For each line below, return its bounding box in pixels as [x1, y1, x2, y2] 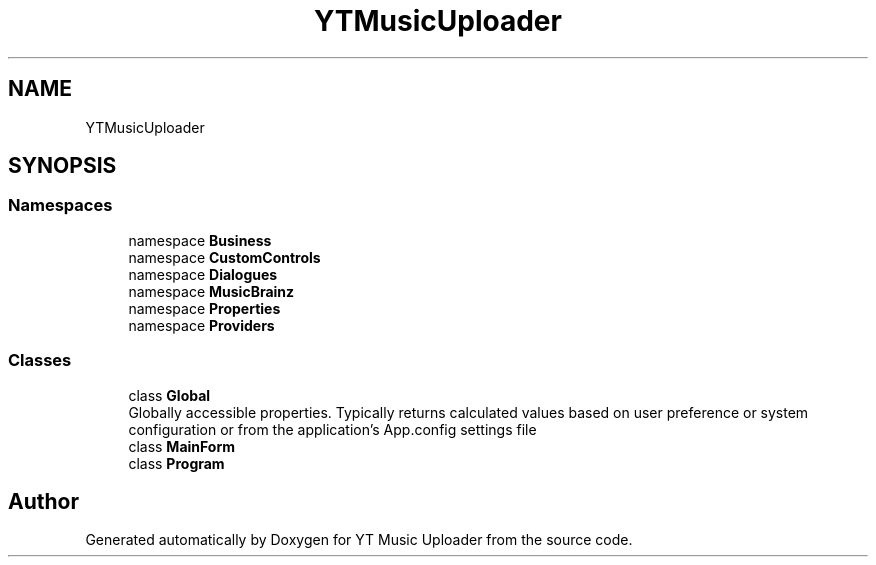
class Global [128, 386, 211, 404]
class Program [128, 454, 225, 472]
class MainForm [128, 437, 236, 455]
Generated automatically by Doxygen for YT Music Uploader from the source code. [85, 531, 633, 549]
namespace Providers [128, 316, 275, 334]
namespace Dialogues [128, 265, 278, 283]
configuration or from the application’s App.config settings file [128, 420, 537, 438]
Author [8, 488, 79, 514]
